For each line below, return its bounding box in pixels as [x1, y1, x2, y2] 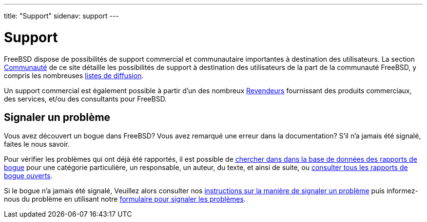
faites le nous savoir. [4, 140, 70, 149]
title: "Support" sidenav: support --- [4, 12, 119, 20]
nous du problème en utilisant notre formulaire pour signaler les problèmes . [4, 195, 246, 204]
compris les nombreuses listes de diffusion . [4, 71, 144, 80]
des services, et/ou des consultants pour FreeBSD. [4, 94, 167, 103]
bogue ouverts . [4, 171, 53, 180]
